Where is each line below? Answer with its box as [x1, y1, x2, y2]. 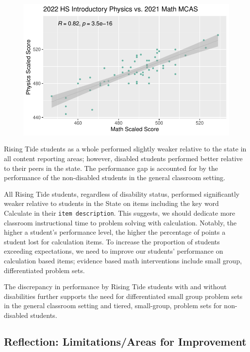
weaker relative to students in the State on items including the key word [4, 198, 219, 208]
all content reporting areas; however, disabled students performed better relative [4, 153, 243, 163]
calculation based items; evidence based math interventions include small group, [4, 256, 242, 265]
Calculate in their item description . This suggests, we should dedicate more [4, 207, 235, 218]
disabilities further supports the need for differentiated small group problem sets [4, 291, 243, 301]
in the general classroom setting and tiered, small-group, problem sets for [4, 300, 222, 311]
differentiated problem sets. [4, 265, 85, 275]
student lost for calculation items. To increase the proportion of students [4, 236, 220, 246]
